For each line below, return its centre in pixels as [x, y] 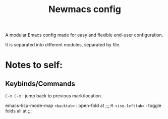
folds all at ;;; [19, 111]
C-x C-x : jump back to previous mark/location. [54, 96]
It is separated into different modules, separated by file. [63, 45]
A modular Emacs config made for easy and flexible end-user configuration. [84, 35]
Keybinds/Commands [40, 83]
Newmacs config [85, 9]
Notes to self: [34, 65]
